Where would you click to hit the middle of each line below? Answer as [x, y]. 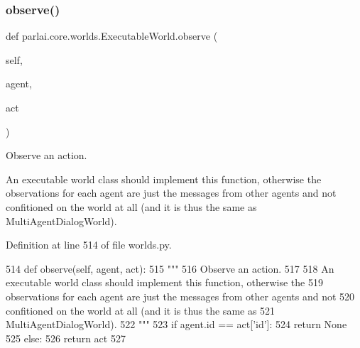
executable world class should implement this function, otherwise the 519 [164, 282]
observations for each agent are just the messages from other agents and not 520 [180, 296]
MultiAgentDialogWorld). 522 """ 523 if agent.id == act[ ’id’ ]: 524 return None [176, 324]
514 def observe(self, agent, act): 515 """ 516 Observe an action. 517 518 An [170, 268]
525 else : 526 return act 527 [66, 338]
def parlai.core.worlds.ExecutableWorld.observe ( [112, 36]
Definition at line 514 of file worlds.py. [89, 245]
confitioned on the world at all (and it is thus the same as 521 [141, 310]
